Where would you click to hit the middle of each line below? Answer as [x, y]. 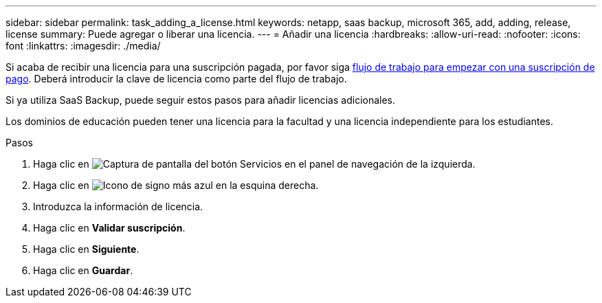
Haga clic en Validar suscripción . [109, 228]
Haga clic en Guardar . [83, 270]
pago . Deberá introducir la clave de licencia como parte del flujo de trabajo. [176, 79]
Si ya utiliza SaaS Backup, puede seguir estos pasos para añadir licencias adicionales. [201, 100]
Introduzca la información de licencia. [118, 206]
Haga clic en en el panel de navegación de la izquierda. [254, 164]
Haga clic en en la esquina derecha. [176, 185]
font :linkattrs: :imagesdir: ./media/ [83, 46]
